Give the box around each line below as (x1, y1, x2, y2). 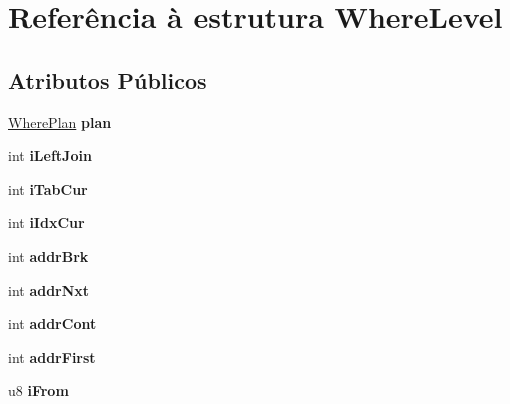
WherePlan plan (8, 111, 112, 132)
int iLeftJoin (8, 145, 92, 166)
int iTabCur (8, 178, 88, 199)
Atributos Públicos (8, 64, 207, 95)
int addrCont (8, 313, 97, 334)
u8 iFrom (8, 380, 69, 401)
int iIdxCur (8, 212, 85, 233)
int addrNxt (8, 279, 90, 300)
